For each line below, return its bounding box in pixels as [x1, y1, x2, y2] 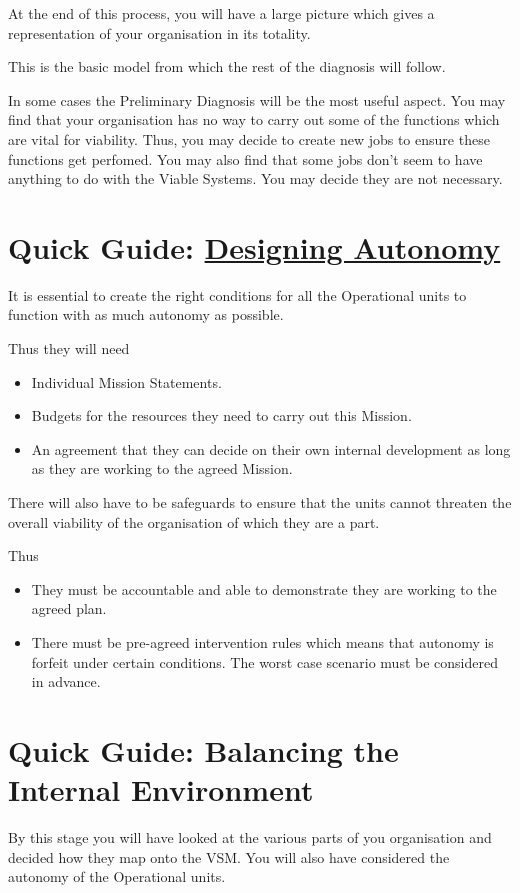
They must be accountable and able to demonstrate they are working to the [31, 578, 497, 599]
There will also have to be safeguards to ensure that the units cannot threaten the [8, 492, 512, 513]
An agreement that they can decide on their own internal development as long [31, 438, 511, 459]
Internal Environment [8, 769, 314, 810]
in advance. [31, 671, 101, 692]
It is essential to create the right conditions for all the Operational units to [8, 284, 467, 305]
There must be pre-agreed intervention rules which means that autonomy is [31, 632, 494, 652]
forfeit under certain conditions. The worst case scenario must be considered [31, 651, 498, 672]
